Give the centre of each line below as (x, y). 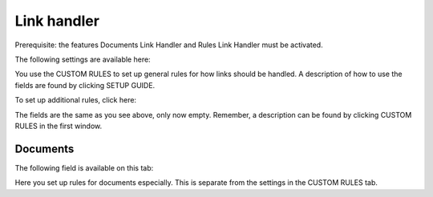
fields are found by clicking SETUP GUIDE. (85, 85)
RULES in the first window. (59, 126)
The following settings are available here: (83, 59)
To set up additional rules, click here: (75, 100)
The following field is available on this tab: (84, 167)
